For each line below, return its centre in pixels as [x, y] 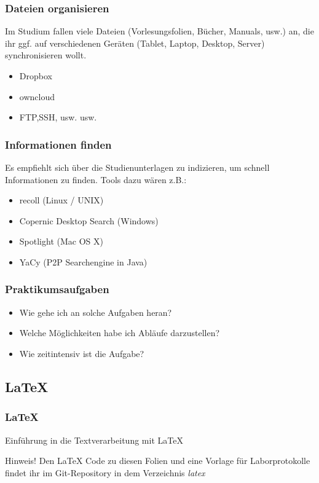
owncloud [37, 96]
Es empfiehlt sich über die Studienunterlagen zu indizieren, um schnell [137, 167]
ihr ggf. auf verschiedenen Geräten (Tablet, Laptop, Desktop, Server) [135, 43]
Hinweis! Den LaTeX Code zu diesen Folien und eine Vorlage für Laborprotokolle [158, 461]
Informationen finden [58, 144]
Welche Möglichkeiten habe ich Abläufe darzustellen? [120, 333]
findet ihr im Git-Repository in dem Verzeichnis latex [105, 472]
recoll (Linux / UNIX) [61, 200]
